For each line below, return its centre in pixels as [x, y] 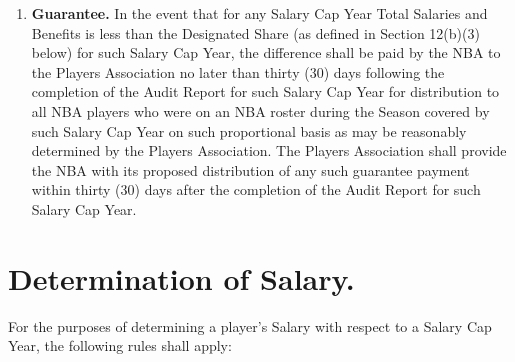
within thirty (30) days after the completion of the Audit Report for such [256, 189]
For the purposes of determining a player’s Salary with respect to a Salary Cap [250, 325]
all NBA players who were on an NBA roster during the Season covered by [260, 110]
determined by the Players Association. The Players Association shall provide [269, 150]
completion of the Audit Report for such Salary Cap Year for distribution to [265, 91]
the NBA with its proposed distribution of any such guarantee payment [250, 169]
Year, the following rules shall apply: [120, 345]
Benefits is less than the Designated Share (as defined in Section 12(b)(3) [255, 32]
